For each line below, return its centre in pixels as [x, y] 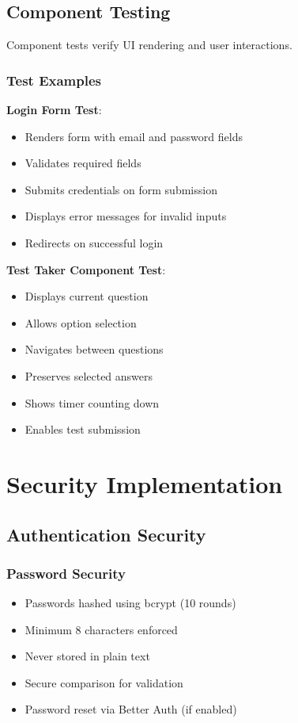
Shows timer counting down [92, 402]
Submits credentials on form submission [121, 189]
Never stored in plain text [87, 656]
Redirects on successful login [94, 242]
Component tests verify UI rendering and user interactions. [149, 45]
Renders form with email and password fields [134, 136]
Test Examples [54, 80]
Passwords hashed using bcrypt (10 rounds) [130, 603]
